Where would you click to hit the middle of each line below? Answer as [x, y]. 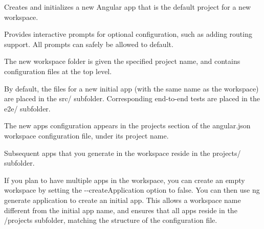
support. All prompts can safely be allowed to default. [89, 44]
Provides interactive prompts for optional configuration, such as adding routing [128, 34]
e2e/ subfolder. [27, 108]
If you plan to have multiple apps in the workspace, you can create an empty [125, 180]
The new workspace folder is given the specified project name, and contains [122, 61]
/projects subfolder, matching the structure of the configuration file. [111, 220]
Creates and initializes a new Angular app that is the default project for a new [128, 7]
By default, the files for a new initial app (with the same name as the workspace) [131, 88]
